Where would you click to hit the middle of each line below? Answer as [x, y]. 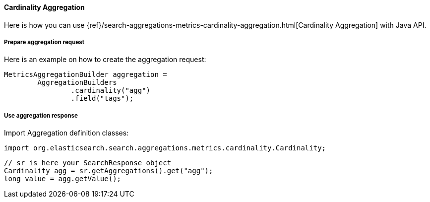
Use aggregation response [41, 115]
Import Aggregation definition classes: [66, 133]
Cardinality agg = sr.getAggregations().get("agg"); [109, 171]
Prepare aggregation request [44, 42]
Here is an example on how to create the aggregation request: [105, 60]
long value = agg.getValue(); [63, 179]
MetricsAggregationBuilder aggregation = [86, 75]
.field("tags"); [102, 99]
